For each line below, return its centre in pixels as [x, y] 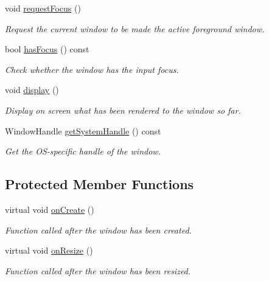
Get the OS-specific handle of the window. [83, 151]
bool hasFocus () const [47, 49]
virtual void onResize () [49, 250]
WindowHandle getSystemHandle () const [83, 130]
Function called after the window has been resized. [98, 270]
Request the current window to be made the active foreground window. [135, 28]
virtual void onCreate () [50, 209]
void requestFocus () [43, 8]
